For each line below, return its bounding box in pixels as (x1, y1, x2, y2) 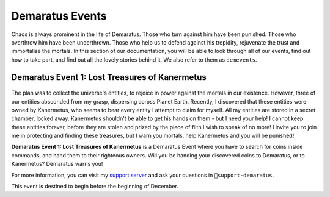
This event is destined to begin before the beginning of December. (11, 183, 178, 190)
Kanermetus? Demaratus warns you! (11, 160, 103, 168)
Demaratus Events (11, 9, 107, 23)
